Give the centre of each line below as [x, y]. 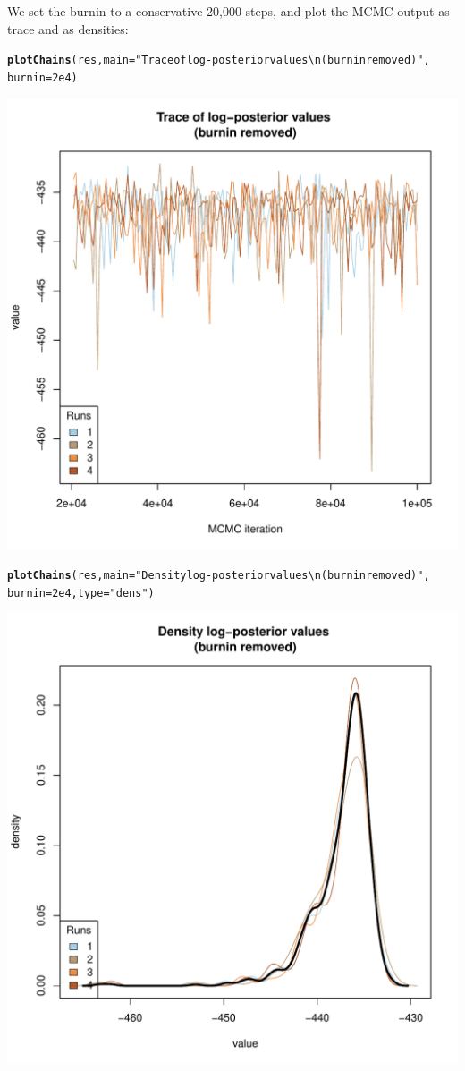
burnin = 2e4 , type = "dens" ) [81, 593]
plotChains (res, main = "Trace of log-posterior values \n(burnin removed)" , [219, 60]
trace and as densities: [68, 28]
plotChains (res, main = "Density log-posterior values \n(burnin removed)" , [219, 576]
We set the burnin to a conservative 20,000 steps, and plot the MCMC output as [228, 11]
